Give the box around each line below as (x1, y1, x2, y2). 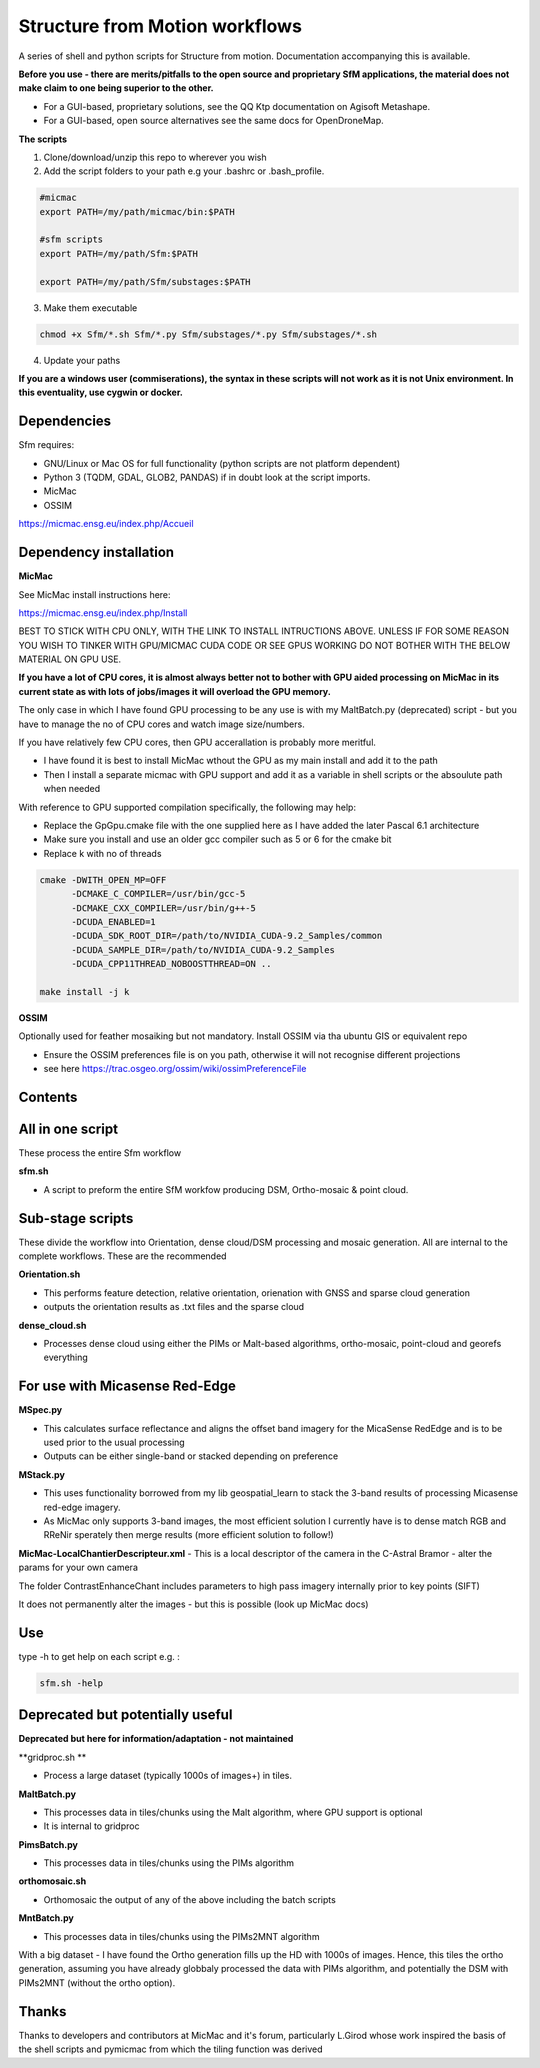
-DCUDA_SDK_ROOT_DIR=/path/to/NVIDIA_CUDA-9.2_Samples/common (71, 930, 383, 942)
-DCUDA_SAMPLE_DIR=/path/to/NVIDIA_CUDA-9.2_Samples (71, 944, 335, 955)
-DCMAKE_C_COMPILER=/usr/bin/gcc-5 (71, 888, 246, 900)
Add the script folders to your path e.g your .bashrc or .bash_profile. (43, 165, 325, 177)
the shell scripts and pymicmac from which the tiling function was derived (18, 2043, 324, 2055)
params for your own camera (18, 1561, 139, 1574)
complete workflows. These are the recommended (18, 1250, 227, 1262)
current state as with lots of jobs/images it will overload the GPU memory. (18, 685, 332, 697)
